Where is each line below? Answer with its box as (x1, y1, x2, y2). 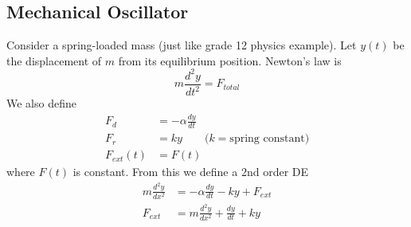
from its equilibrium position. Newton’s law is (118, 52, 342, 68)
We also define (6, 95, 76, 112)
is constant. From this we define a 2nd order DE (72, 163, 309, 180)
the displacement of (6, 52, 102, 68)
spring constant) (229, 133, 310, 145)
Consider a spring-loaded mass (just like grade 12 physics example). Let (6, 37, 357, 53)
